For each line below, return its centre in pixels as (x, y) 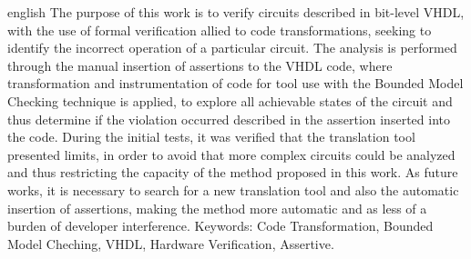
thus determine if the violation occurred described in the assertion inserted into (229, 119)
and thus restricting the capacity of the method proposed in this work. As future (233, 172)
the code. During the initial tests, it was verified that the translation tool (211, 137)
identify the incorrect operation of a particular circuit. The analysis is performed (232, 48)
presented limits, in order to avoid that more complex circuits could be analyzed (231, 154)
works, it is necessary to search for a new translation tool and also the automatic (233, 189)
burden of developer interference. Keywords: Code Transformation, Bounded (220, 226)
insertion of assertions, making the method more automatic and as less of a (217, 208)
